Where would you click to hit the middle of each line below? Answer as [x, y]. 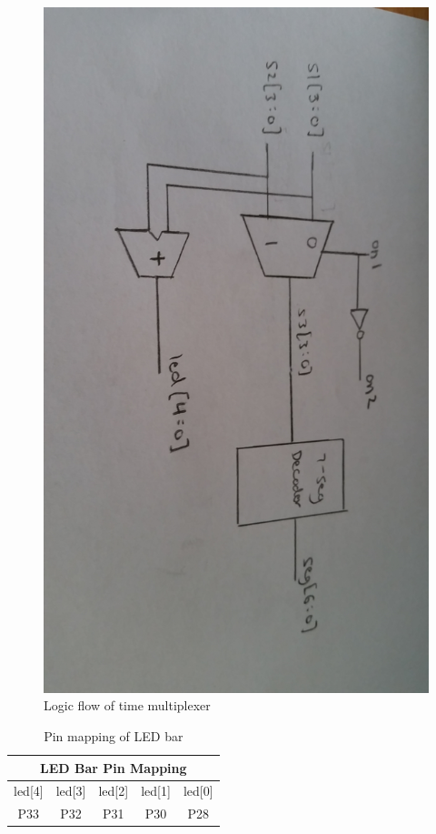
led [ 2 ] [114, 791]
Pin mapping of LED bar [114, 735]
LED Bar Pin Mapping [114, 767]
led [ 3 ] [71, 791]
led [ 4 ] [29, 791]
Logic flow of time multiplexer [127, 705]
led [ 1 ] [156, 791]
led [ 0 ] [198, 791]
